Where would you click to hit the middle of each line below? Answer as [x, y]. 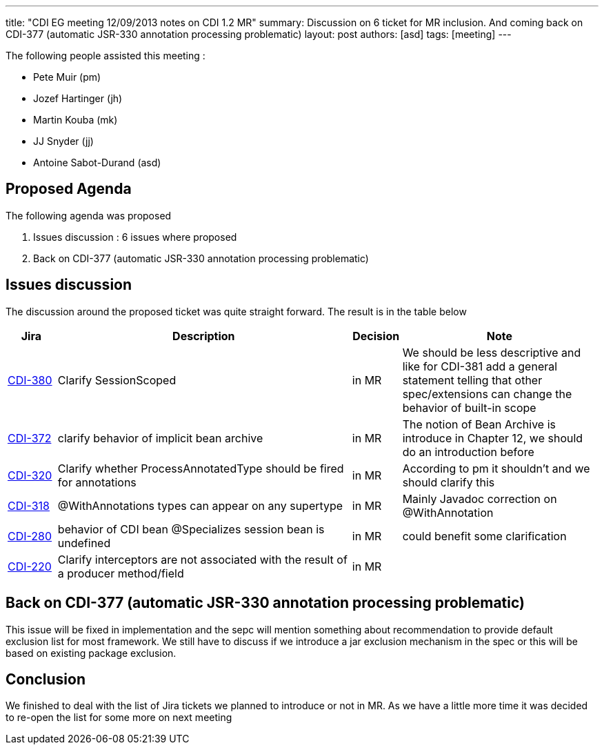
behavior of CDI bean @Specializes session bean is [191, 529]
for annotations [97, 482]
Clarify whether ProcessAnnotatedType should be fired [201, 468]
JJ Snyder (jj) [63, 141]
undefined [84, 543]
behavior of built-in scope [469, 407]
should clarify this [449, 482]
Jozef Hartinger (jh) [78, 98]
